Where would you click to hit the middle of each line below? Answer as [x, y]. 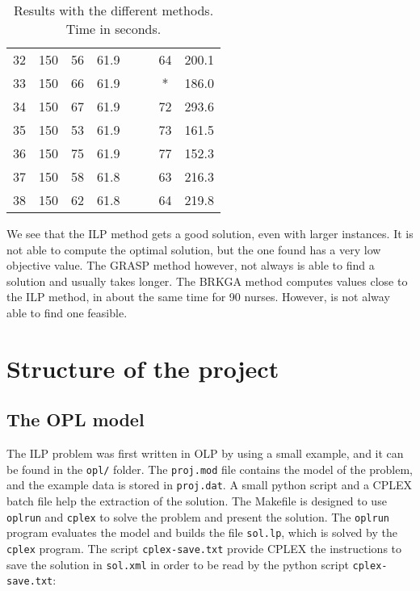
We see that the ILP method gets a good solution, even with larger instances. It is [210, 233]
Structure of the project [143, 368]
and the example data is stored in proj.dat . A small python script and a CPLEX [209, 485]
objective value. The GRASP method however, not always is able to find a [191, 265]
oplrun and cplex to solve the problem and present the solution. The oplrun [198, 516]
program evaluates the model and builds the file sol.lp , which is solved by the [202, 532]
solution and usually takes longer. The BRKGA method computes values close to [207, 281]
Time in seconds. [113, 29]
